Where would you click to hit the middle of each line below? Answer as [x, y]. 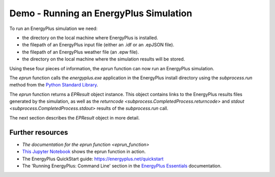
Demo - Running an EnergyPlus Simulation [101, 13]
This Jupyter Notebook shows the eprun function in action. [84, 152]
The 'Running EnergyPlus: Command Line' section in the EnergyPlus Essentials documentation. [122, 166]
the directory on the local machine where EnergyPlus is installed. [90, 38]
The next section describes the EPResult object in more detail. [75, 117]
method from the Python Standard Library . [54, 85]
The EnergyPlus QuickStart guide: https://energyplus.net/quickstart [93, 159]
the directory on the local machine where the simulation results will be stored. [104, 59]
